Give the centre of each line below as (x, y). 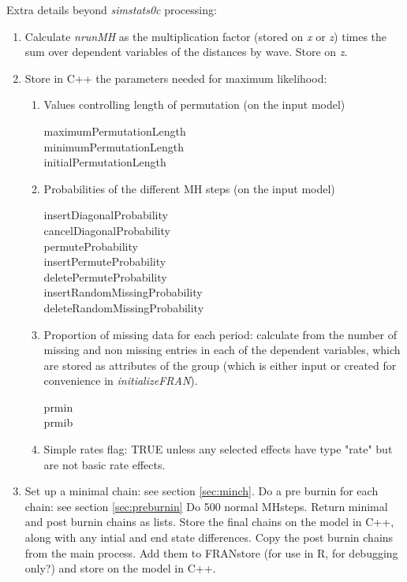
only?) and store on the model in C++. (120, 568)
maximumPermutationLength (115, 131)
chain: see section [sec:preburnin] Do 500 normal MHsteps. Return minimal (206, 506)
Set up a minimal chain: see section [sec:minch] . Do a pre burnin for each (202, 491)
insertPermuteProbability (105, 261)
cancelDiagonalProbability (107, 230)
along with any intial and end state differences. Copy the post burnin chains (209, 537)
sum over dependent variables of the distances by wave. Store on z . (186, 52)
